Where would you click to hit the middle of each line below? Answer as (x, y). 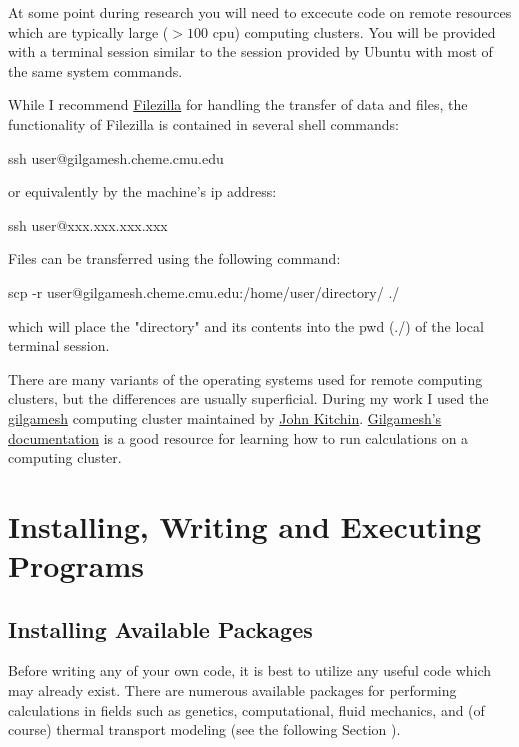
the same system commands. (95, 70)
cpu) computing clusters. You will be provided (354, 31)
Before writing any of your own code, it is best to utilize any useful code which (250, 670)
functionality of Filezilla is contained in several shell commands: (203, 123)
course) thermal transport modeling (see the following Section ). (204, 729)
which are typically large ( (88, 31)
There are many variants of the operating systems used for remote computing (245, 378)
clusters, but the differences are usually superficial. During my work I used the (248, 398)
